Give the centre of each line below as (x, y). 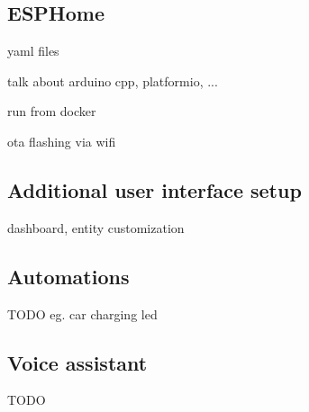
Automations (68, 276)
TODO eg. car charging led (82, 313)
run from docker (52, 111)
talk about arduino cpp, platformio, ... (113, 81)
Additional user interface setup (154, 189)
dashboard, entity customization (96, 227)
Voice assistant (77, 362)
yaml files (33, 51)
